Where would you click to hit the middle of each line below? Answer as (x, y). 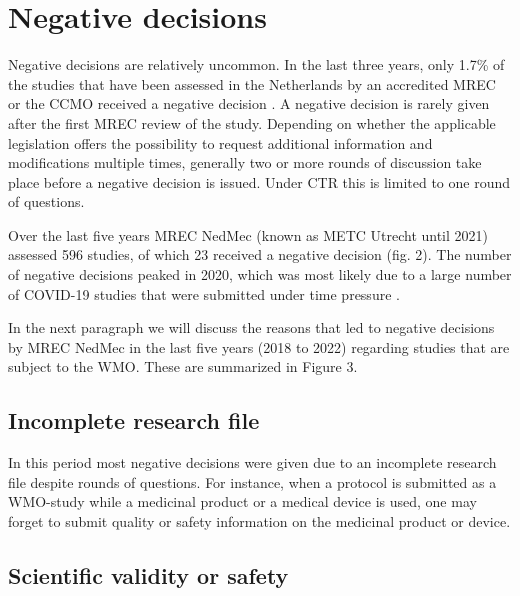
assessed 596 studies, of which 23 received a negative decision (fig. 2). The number (260, 254)
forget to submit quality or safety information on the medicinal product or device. (259, 521)
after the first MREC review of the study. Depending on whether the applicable (252, 122)
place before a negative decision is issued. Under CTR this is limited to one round (259, 181)
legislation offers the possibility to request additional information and (220, 142)
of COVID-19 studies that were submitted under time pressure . (204, 293)
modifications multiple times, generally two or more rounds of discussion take (245, 162)
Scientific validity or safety (148, 575)
